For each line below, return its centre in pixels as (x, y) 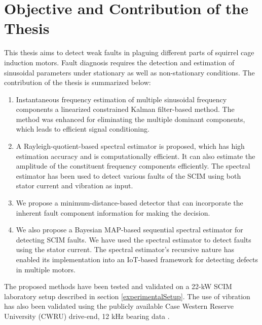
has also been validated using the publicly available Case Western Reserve (119, 306)
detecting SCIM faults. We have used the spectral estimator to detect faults (134, 239)
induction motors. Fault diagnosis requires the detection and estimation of (119, 62)
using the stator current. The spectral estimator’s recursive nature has (125, 249)
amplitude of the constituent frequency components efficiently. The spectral (133, 166)
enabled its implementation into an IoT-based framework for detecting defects (137, 259)
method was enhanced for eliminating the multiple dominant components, (130, 119)
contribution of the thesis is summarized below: (78, 82)
